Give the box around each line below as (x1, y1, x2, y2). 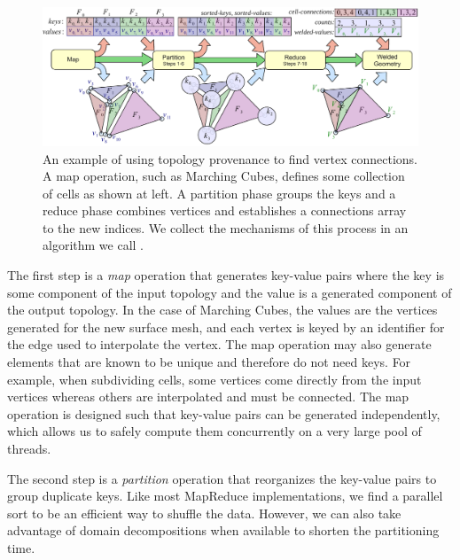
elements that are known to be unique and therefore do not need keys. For (7, 353, 411, 371)
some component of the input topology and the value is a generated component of (7, 283, 452, 301)
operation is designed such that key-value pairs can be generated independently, (7, 404, 441, 423)
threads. (7, 439, 51, 458)
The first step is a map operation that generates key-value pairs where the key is (7, 266, 445, 284)
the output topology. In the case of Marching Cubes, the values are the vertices (7, 300, 438, 319)
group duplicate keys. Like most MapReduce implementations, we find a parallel (7, 486, 443, 505)
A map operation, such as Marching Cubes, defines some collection (43, 167, 405, 185)
